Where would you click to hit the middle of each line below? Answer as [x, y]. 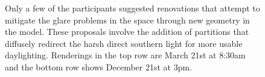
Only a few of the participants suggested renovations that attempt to [132, 8]
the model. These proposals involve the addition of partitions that [127, 32]
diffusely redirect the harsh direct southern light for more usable [124, 43]
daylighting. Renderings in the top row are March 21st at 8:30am [125, 55]
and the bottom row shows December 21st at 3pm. [99, 66]
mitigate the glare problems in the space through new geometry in [127, 20]
